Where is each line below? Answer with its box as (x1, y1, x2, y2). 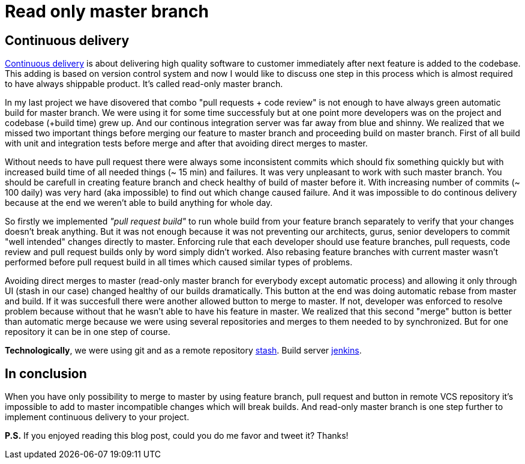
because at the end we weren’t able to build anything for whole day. (5, 197, 273, 208)
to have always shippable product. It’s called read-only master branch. (5, 79, 283, 89)
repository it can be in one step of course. (5, 327, 170, 337)
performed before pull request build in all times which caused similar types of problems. (5, 257, 353, 268)
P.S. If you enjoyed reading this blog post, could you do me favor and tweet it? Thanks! (5, 430, 349, 441)
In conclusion (5, 366, 87, 381)
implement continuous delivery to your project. (5, 412, 190, 423)
